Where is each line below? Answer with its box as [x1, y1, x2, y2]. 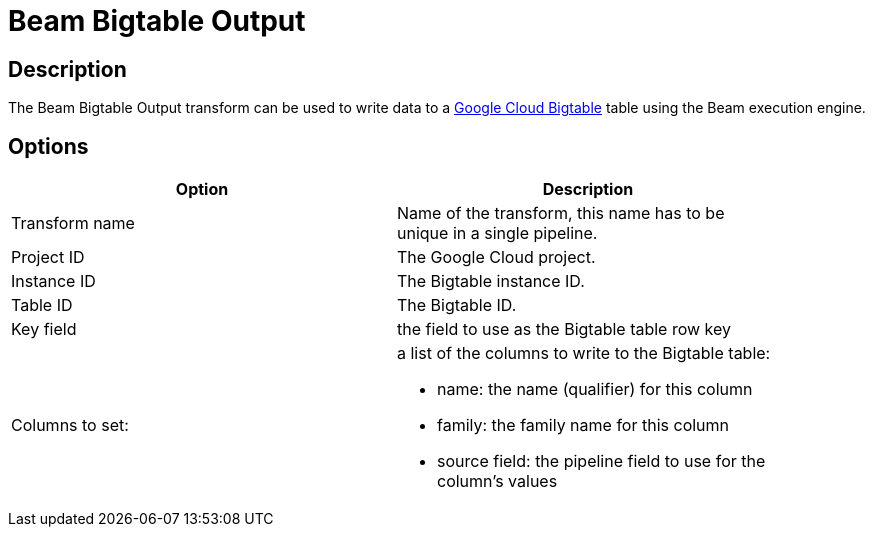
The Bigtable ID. [397, 295, 517, 316]
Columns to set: [11, 415, 129, 436]
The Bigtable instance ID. [397, 271, 585, 292]
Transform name [11, 213, 135, 234]
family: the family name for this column [437, 415, 730, 436]
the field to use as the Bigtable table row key [397, 319, 732, 340]
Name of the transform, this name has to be [397, 203, 725, 224]
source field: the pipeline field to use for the [437, 451, 766, 472]
